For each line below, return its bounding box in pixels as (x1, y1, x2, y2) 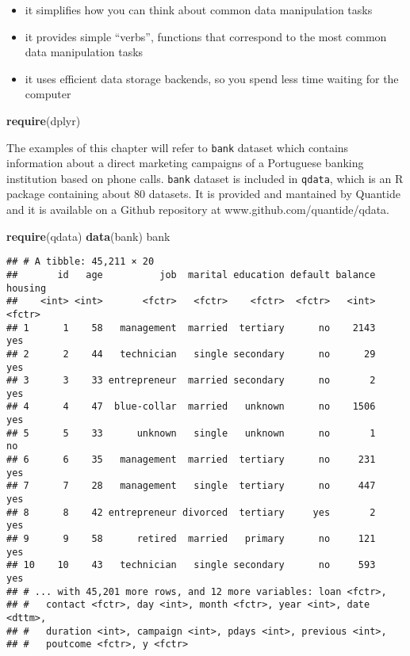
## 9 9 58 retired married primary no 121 (6, 533, 376, 545)
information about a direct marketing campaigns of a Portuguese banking (6, 154, 364, 171)
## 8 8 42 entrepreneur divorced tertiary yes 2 (6, 506, 376, 518)
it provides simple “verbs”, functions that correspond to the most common (25, 28, 387, 44)
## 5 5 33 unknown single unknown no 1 (6, 427, 376, 439)
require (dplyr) (6, 112, 81, 128)
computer (25, 86, 71, 102)
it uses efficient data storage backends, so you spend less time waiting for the (25, 70, 399, 86)
